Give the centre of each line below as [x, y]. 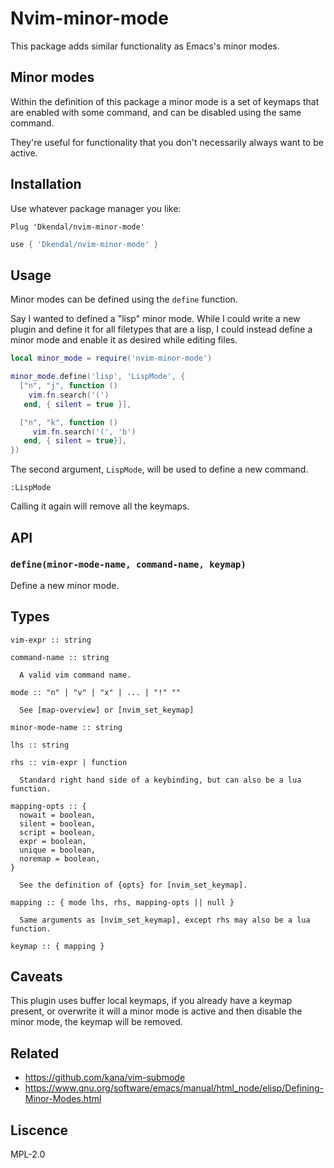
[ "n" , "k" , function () [68, 422]
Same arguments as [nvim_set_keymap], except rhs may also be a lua [165, 920]
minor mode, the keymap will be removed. [96, 1022]
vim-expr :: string [51, 640]
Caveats [36, 977]
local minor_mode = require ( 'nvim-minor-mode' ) [111, 358]
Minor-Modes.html [63, 1099]
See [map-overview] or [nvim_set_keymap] [107, 710]
